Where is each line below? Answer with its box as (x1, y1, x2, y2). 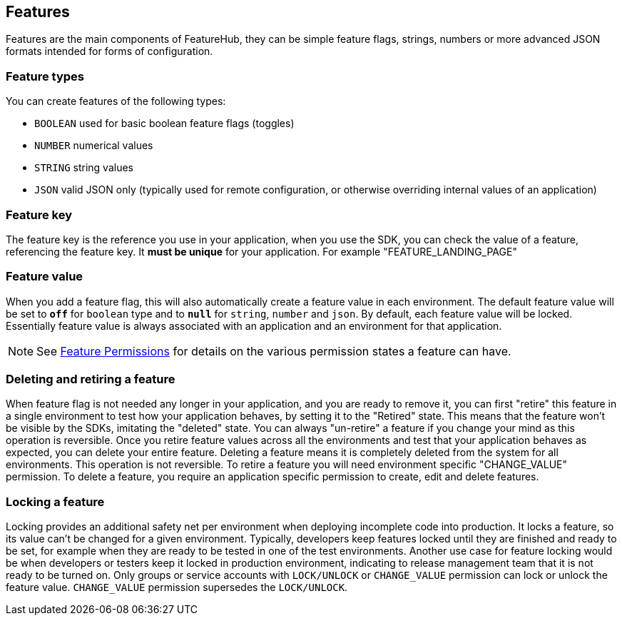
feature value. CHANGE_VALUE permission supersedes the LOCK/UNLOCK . (6, 581, 348, 594)
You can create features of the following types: (6, 95, 226, 108)
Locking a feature (6, 494, 105, 509)
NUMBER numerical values (34, 139, 153, 152)
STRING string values (34, 161, 133, 174)
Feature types (6, 69, 85, 84)
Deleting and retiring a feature (6, 372, 175, 387)
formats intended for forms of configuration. (6, 45, 213, 58)
